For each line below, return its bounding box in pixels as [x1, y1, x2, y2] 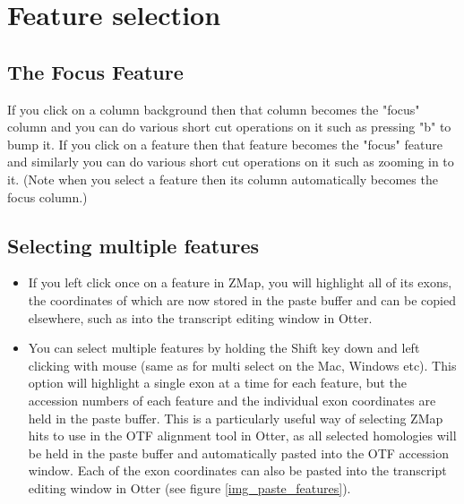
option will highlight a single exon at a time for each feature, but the [28, 373, 407, 392]
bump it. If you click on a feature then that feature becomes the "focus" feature [7, 134, 443, 153]
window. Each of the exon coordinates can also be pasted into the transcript [28, 461, 447, 480]
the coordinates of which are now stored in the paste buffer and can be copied [28, 290, 456, 309]
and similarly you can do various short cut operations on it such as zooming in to [7, 152, 454, 171]
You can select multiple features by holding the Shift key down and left [28, 338, 420, 357]
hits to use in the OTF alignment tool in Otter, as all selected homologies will [28, 426, 457, 445]
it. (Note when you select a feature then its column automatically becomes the [7, 169, 438, 188]
